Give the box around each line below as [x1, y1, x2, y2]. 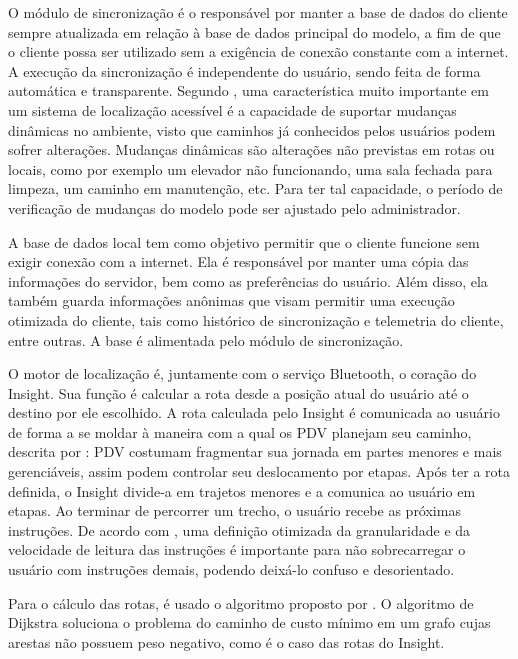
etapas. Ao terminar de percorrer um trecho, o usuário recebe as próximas [8, 500, 461, 521]
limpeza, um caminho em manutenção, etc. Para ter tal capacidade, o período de [8, 178, 503, 199]
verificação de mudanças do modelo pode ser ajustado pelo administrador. [8, 197, 461, 218]
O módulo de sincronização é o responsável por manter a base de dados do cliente [8, 2, 508, 22]
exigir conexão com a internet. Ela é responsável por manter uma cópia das [8, 251, 469, 272]
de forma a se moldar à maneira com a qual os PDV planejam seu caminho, [8, 421, 472, 442]
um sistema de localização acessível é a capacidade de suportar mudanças [8, 99, 457, 120]
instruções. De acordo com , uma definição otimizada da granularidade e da [8, 519, 471, 540]
